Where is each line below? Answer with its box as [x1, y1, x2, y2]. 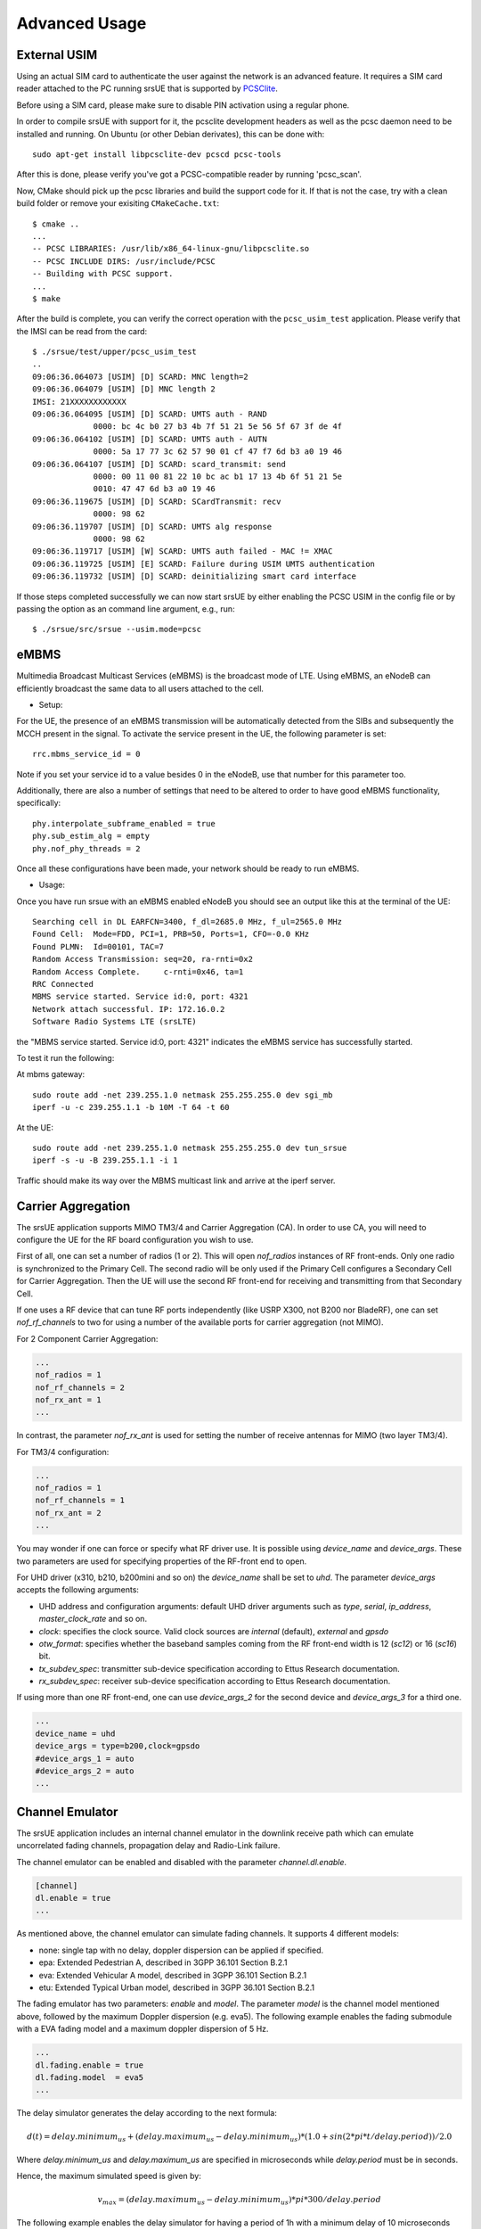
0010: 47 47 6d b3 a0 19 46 [93, 484, 216, 494]
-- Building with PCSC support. [32, 268, 174, 279]
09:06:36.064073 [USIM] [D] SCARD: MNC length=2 [32, 371, 249, 382]
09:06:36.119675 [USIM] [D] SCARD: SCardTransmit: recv [32, 496, 281, 506]
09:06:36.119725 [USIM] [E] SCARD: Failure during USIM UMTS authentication [32, 558, 376, 569]
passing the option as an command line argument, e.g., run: [16, 603, 235, 614]
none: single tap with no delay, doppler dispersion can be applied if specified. [38, 1945, 324, 1955]
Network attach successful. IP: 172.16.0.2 [32, 1004, 225, 1014]
